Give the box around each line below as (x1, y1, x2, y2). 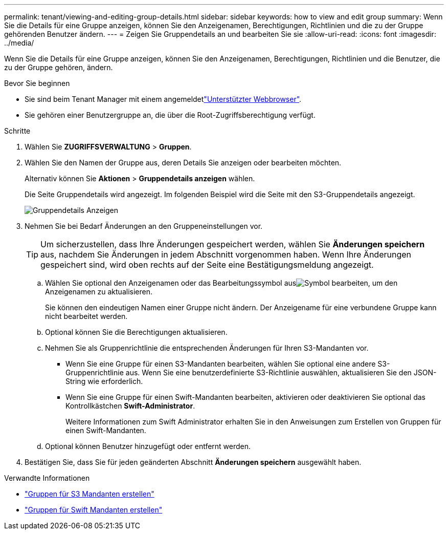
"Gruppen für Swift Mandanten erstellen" (25, 505, 163, 514)
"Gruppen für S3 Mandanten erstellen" (25, 489, 154, 498)
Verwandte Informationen (4, 474, 90, 482)
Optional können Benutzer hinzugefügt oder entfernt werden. (45, 442, 251, 451)
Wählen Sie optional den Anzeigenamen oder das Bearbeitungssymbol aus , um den (45, 279, 398, 287)
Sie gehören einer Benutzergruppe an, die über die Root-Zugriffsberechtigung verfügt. (25, 111, 316, 119)
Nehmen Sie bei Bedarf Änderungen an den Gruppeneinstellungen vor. (25, 222, 263, 230)
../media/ (4, 38, 34, 47)
